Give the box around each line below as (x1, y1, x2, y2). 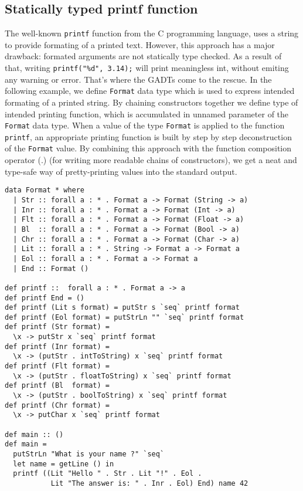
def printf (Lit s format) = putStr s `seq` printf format (5, 303, 240, 312)
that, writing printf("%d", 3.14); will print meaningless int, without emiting (5, 62, 289, 74)
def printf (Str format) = (5, 323, 110, 331)
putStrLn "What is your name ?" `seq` (13, 450, 165, 459)
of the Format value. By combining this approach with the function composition (5, 142, 292, 154)
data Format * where (5, 186, 85, 195)
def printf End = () (5, 293, 85, 302)
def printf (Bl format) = (5, 381, 110, 390)
